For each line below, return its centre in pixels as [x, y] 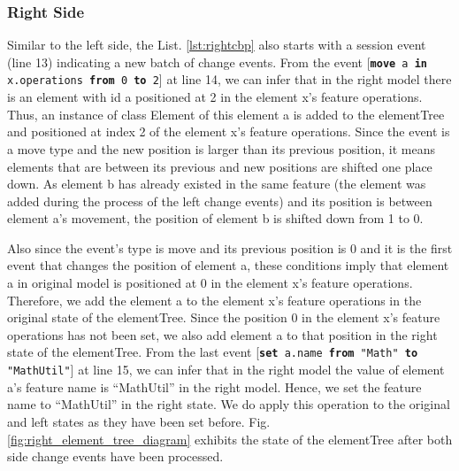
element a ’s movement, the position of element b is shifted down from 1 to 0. [215, 218]
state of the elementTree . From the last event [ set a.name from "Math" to [213, 352]
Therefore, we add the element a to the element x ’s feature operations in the [214, 300]
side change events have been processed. [115, 456]
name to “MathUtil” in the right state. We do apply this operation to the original [229, 404]
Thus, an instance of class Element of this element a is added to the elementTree [226, 114]
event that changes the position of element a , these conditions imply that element [228, 265]
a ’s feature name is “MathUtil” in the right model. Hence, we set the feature [214, 386]
